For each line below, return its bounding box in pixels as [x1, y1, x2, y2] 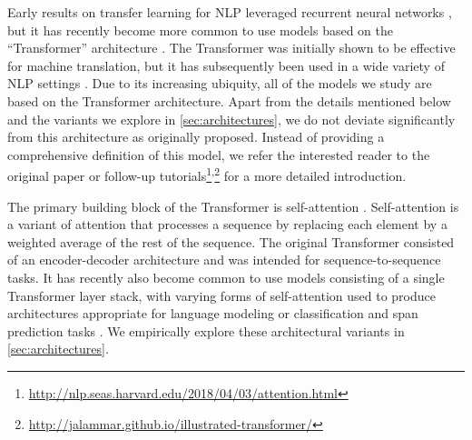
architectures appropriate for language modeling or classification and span [7, 304, 418, 323]
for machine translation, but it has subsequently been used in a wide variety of [7, 55, 445, 75]
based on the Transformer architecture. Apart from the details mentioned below [7, 91, 451, 110]
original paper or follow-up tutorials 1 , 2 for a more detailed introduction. [7, 164, 407, 185]
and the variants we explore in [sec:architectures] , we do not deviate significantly [7, 109, 456, 128]
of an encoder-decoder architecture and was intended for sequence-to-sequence [7, 250, 441, 269]
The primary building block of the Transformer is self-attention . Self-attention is [7, 196, 459, 215]
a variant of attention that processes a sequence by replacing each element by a [7, 215, 447, 234]
